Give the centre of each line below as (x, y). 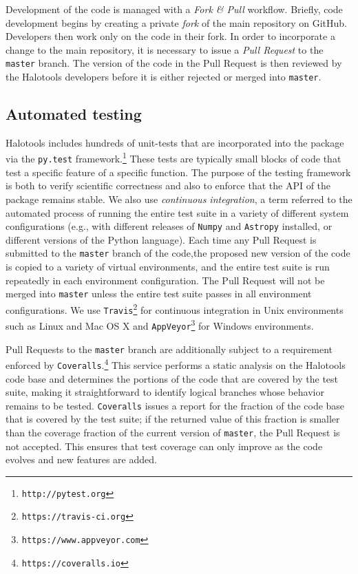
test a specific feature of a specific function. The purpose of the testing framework (178, 172)
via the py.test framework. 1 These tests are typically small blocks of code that (173, 158)
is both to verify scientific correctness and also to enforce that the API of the (168, 185)
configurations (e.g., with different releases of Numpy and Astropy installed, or (169, 226)
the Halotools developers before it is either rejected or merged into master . (164, 77)
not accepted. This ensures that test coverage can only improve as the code (164, 446)
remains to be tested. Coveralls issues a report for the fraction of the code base (175, 405)
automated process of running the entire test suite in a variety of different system (177, 212)
